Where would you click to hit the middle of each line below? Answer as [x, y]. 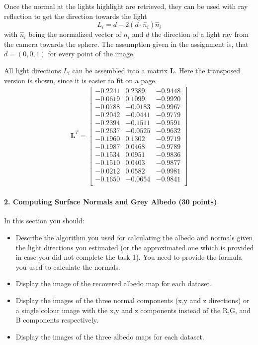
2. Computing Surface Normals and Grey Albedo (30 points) [111, 202]
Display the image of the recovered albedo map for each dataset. [114, 283]
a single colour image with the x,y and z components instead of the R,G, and [133, 310]
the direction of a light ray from [200, 34]
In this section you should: [44, 221]
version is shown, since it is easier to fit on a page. [81, 80]
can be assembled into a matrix [120, 70]
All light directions [33, 70]
